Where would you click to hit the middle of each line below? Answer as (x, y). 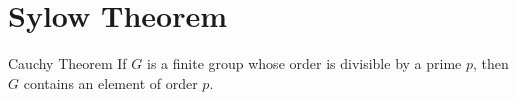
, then (491, 63)
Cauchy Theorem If (67, 63)
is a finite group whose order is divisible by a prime (304, 63)
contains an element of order (110, 82)
